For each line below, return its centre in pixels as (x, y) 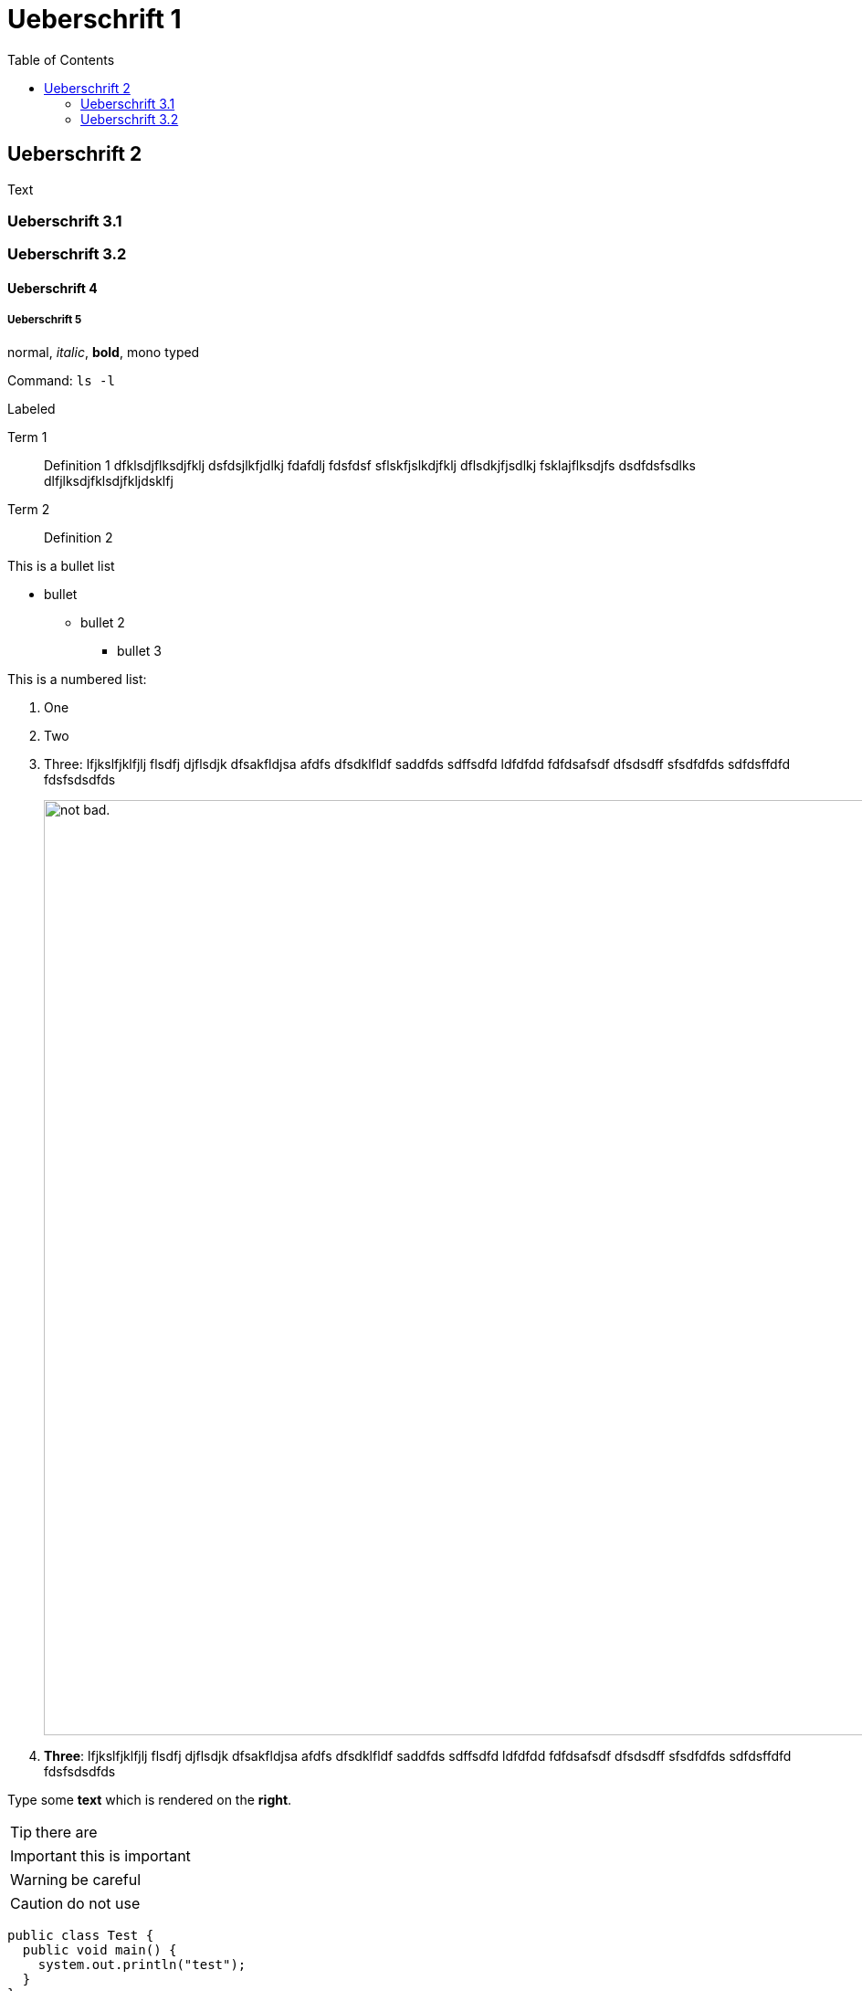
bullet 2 (103, 622)
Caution (37, 1903)
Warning (39, 1879)
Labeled (32, 408)
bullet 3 (139, 650)
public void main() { (100, 1949)
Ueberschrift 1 (95, 19)
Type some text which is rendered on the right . (150, 1799)
